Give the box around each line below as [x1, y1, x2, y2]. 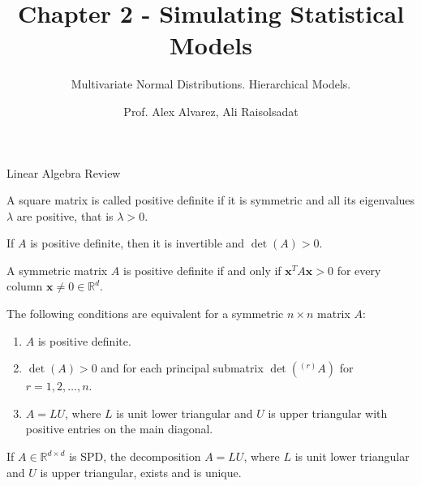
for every [337, 261, 381, 278]
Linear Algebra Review [6, 164, 121, 181]
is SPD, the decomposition [69, 448, 201, 465]
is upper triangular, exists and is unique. [40, 463, 242, 480]
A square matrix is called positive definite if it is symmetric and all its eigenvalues [6, 191, 415, 209]
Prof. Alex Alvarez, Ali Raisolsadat [123, 102, 299, 119]
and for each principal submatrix [101, 359, 264, 376]
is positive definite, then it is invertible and [30, 234, 245, 252]
